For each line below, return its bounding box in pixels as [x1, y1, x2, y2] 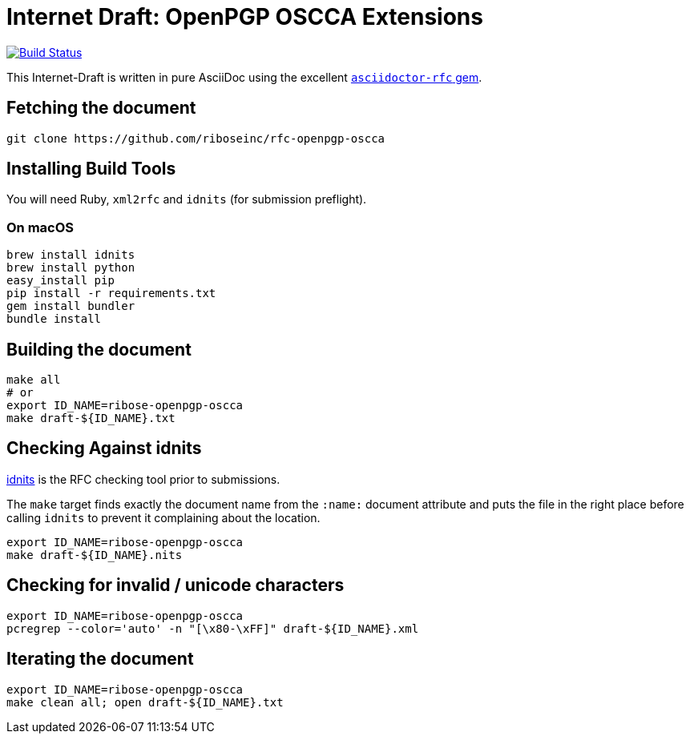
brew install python [6, 261, 135, 275]
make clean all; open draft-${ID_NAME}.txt [6, 695, 284, 709]
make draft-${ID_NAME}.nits [6, 548, 183, 561]
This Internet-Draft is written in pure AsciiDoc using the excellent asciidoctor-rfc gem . [6, 70, 482, 84]
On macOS [6, 219, 75, 235]
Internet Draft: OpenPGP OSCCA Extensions [6, 3, 483, 30]
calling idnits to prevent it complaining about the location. [6, 510, 321, 525]
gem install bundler [6, 300, 135, 313]
